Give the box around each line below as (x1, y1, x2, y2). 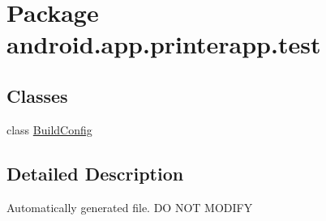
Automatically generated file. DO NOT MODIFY (6, 198, 253, 215)
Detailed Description (6, 160, 184, 185)
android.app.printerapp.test (6, 28, 321, 61)
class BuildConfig (6, 121, 92, 138)
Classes (6, 83, 68, 108)
